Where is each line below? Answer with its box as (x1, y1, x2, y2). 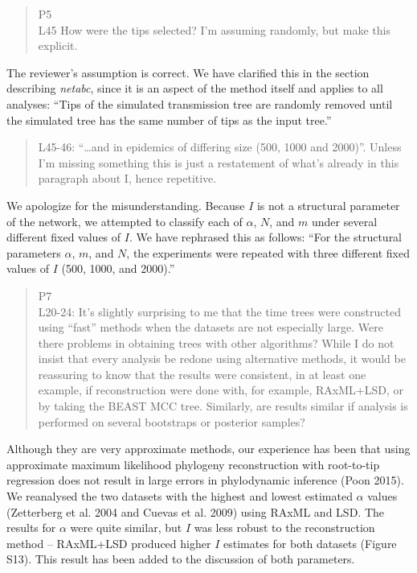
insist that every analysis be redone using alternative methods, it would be (38, 350, 406, 367)
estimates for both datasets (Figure (223, 534, 397, 551)
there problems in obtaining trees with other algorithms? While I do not (38, 334, 395, 351)
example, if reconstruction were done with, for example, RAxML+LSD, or (38, 381, 403, 398)
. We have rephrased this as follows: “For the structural (129, 229, 403, 245)
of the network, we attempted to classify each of (6, 212, 243, 229)
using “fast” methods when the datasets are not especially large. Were (38, 319, 383, 336)
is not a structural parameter (256, 196, 400, 213)
